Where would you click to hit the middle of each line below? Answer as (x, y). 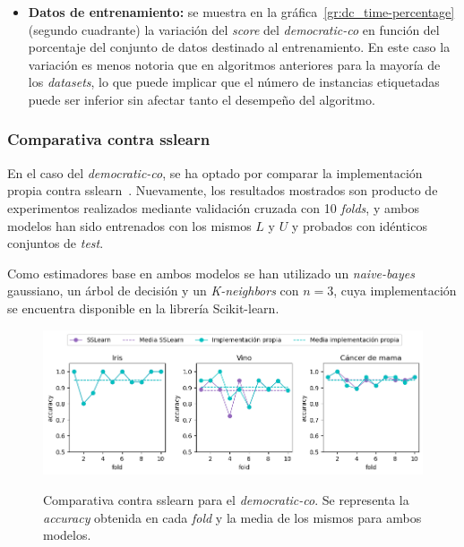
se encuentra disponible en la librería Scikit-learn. (143, 308)
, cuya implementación (395, 291)
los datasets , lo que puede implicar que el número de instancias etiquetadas (234, 82)
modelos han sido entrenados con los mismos (129, 225)
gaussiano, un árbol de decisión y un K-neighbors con (153, 291)
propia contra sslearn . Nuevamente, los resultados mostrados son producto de (223, 190)
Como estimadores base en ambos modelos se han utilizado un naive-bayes (211, 273)
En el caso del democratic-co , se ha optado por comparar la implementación (215, 172)
